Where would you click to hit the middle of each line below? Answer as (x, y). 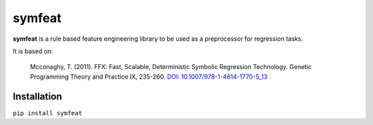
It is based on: (33, 51)
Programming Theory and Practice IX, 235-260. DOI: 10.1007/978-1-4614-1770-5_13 (149, 77)
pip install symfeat (48, 113)
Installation (37, 96)
